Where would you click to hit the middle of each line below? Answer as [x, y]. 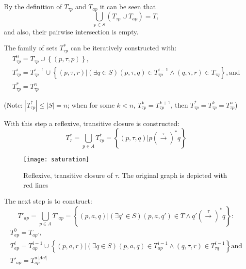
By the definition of [33, 6]
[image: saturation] [57, 160]
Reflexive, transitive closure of [68, 175]
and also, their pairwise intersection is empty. [71, 31]
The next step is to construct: [48, 201]
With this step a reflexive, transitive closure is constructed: [92, 123]
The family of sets [31, 48]
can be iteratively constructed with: [123, 48]
